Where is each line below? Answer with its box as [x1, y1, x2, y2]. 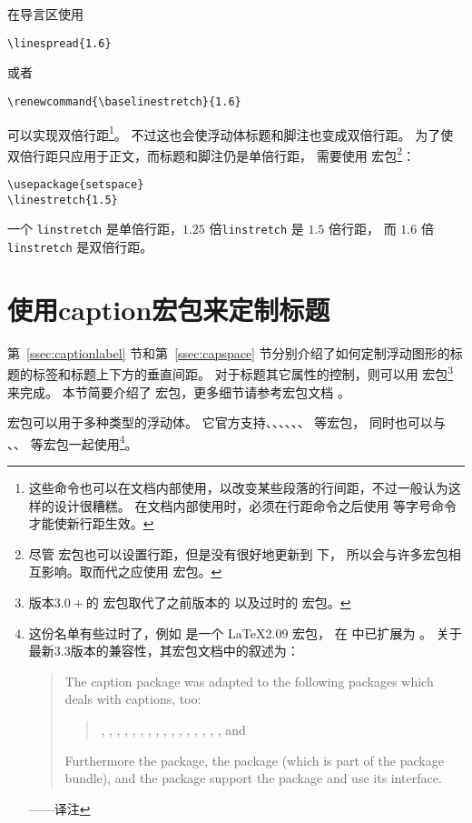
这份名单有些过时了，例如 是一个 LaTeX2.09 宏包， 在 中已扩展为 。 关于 [28, 623, 462, 642]
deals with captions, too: [64, 689, 202, 708]
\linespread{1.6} [7, 36, 112, 50]
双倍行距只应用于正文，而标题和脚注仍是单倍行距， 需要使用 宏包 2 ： [7, 143, 416, 165]
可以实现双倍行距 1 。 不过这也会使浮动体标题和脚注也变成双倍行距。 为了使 [7, 122, 454, 144]
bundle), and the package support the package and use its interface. [64, 768, 442, 788]
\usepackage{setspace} [7, 178, 144, 191]
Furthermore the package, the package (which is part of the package [64, 750, 444, 769]
